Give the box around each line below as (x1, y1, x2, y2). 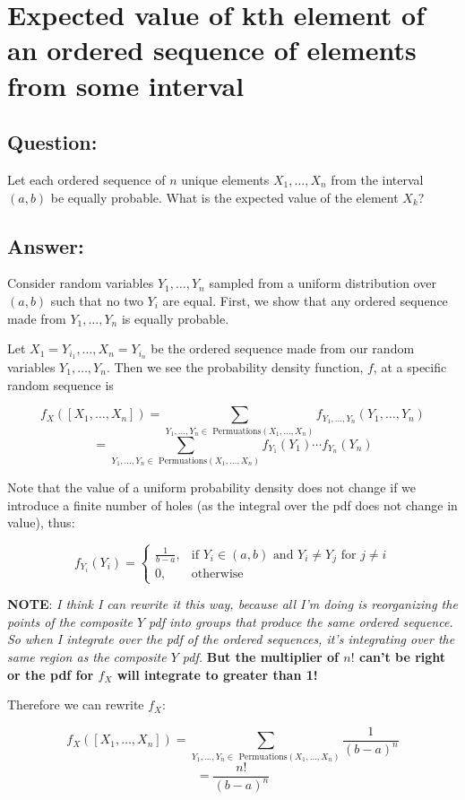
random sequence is (7, 375, 114, 394)
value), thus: (7, 513, 75, 532)
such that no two (50, 291, 143, 309)
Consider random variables (7, 274, 154, 292)
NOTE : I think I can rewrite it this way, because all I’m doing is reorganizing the (7, 595, 458, 613)
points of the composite (7, 612, 133, 630)
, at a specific (373, 357, 447, 376)
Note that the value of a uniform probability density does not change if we (7, 477, 417, 496)
